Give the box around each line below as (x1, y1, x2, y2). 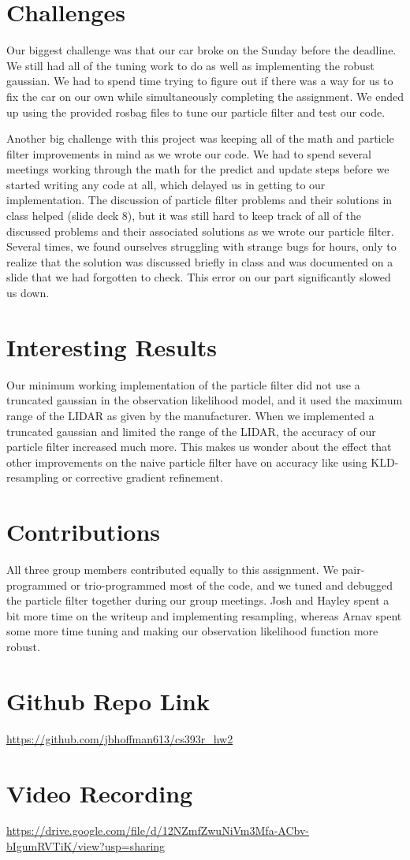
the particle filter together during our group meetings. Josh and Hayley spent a (6, 592, 389, 609)
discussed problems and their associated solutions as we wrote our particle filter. (6, 222, 394, 239)
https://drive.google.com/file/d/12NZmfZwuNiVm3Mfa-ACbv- (6, 822, 309, 839)
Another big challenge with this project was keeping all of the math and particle (6, 130, 394, 147)
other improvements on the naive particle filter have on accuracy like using (6, 453, 367, 470)
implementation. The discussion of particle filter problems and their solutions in (6, 192, 393, 208)
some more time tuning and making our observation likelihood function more (6, 623, 378, 639)
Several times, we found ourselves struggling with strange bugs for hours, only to (6, 238, 397, 255)
